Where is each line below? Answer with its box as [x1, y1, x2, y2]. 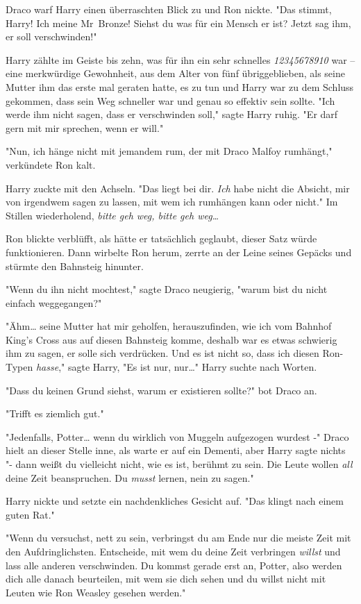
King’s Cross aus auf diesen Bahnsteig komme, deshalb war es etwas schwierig [6, 332, 337, 346]
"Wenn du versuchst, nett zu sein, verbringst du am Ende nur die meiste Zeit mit [6, 530, 351, 545]
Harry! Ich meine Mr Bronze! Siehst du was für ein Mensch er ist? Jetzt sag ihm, [6, 15, 351, 30]
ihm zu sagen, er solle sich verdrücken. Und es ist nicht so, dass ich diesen [6, 346, 319, 360]
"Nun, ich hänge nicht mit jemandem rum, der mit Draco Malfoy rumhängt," [6, 144, 333, 158]
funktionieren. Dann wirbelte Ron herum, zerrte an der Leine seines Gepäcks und [6, 244, 352, 259]
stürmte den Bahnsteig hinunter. [6, 258, 144, 273]
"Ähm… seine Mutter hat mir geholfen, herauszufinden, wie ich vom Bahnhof [6, 319, 332, 333]
